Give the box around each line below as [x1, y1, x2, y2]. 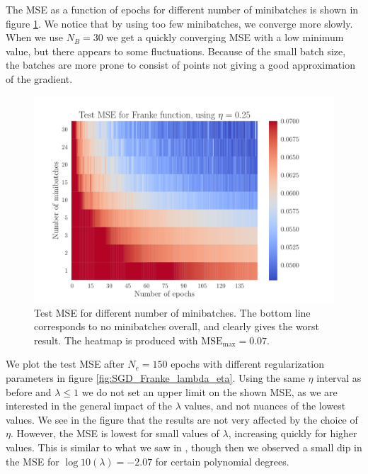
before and [6, 384, 52, 399]
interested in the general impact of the [6, 398, 173, 413]
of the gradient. [6, 71, 73, 86]
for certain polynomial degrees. [155, 453, 289, 468]
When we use [6, 30, 63, 45]
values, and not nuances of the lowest [184, 398, 346, 413]
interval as [316, 371, 362, 385]
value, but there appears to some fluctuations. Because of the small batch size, [6, 43, 346, 58]
